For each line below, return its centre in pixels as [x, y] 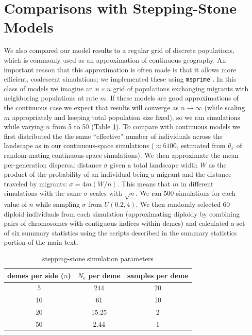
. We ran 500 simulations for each [185, 193]
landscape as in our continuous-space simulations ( [79, 145]
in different [197, 183]
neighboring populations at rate [51, 98]
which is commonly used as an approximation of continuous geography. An [115, 59]
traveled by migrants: [36, 183]
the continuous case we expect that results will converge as [91, 107]
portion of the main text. [41, 242]
